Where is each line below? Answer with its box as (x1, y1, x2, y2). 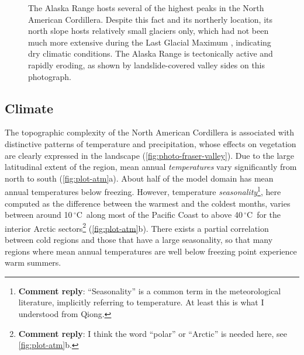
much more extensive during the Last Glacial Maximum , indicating (28, 36, 271, 48)
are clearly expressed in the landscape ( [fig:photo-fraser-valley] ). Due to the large (5, 149, 295, 161)
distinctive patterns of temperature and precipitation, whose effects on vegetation (5, 137, 296, 149)
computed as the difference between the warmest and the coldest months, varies (5, 197, 291, 209)
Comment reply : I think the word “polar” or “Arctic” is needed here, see (18, 327, 287, 339)
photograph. (28, 70, 71, 82)
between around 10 (5, 208, 72, 221)
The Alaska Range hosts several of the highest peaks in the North (28, 2, 264, 13)
